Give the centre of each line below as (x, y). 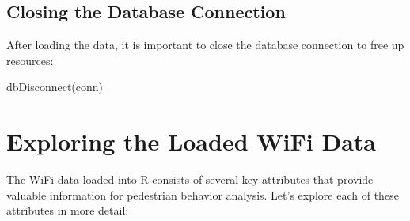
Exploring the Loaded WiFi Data (191, 141)
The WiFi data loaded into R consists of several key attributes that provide (190, 179)
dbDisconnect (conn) (55, 87)
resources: (30, 60)
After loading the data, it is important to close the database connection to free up (205, 45)
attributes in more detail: (68, 210)
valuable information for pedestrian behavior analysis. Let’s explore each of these (203, 194)
